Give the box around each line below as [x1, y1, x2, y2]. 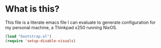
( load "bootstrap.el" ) [5, 34, 52, 39]
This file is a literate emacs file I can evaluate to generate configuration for [5, 19, 156, 25]
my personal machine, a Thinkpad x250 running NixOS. [5, 24, 117, 30]
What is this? [5, 3, 60, 15]
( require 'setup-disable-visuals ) [5, 38, 76, 43]
